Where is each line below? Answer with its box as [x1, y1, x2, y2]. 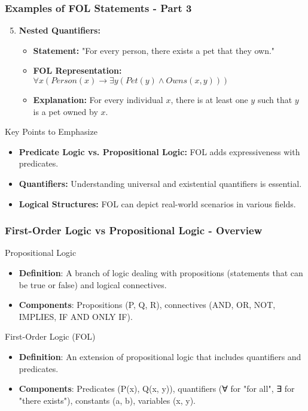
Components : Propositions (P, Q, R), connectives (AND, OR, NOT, [19, 298, 276, 311]
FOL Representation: [33, 64, 122, 77]
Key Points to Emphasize [5, 125, 97, 138]
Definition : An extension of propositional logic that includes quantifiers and [19, 350, 301, 362]
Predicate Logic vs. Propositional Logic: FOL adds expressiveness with [19, 145, 300, 158]
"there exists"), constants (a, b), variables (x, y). [19, 394, 196, 406]
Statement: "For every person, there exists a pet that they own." [33, 44, 275, 56]
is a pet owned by [33, 105, 98, 117]
